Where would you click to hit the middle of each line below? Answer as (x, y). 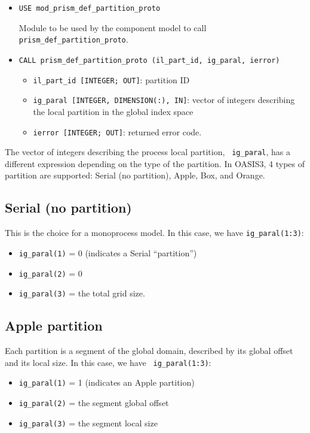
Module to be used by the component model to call (113, 27)
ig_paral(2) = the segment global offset (94, 402)
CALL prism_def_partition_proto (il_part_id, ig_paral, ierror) (149, 60)
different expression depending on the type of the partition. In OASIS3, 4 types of (155, 163)
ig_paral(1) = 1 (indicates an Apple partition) (107, 382)
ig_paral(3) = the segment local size (88, 423)
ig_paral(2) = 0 (50, 273)
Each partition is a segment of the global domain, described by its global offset (149, 351)
